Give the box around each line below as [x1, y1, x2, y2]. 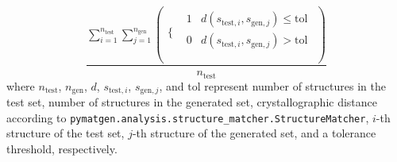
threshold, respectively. [6, 141, 118, 156]
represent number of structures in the [204, 77, 386, 94]
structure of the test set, [6, 125, 125, 141]
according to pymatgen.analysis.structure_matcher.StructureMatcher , [6, 109, 369, 125]
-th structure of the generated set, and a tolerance [132, 125, 376, 141]
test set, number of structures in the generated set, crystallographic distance [6, 94, 378, 110]
